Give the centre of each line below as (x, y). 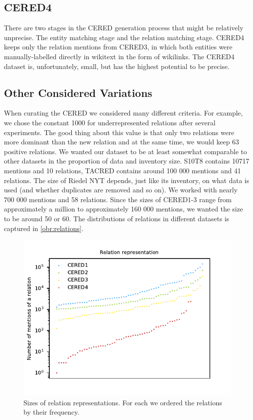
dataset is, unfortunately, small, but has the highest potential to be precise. (117, 66)
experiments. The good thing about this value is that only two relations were (119, 132)
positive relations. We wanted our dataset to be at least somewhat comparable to (126, 151)
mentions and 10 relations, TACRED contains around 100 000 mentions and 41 (123, 170)
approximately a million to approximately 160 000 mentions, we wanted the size (124, 209)
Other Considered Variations (78, 92)
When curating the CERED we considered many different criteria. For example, (123, 113)
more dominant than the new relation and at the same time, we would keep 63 (122, 142)
